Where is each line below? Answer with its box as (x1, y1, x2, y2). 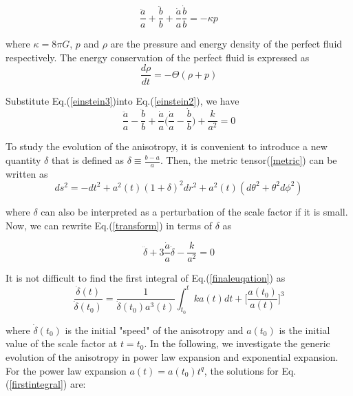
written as (6, 166, 48, 180)
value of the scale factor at (6, 336, 118, 351)
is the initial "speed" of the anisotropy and (65, 322, 244, 337)
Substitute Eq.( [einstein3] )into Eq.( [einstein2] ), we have (6, 93, 239, 107)
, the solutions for (204, 363, 279, 377)
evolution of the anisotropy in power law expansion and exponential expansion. (6, 350, 339, 364)
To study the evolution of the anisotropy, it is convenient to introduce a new (6, 139, 328, 154)
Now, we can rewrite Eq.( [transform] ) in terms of (6, 218, 212, 232)
